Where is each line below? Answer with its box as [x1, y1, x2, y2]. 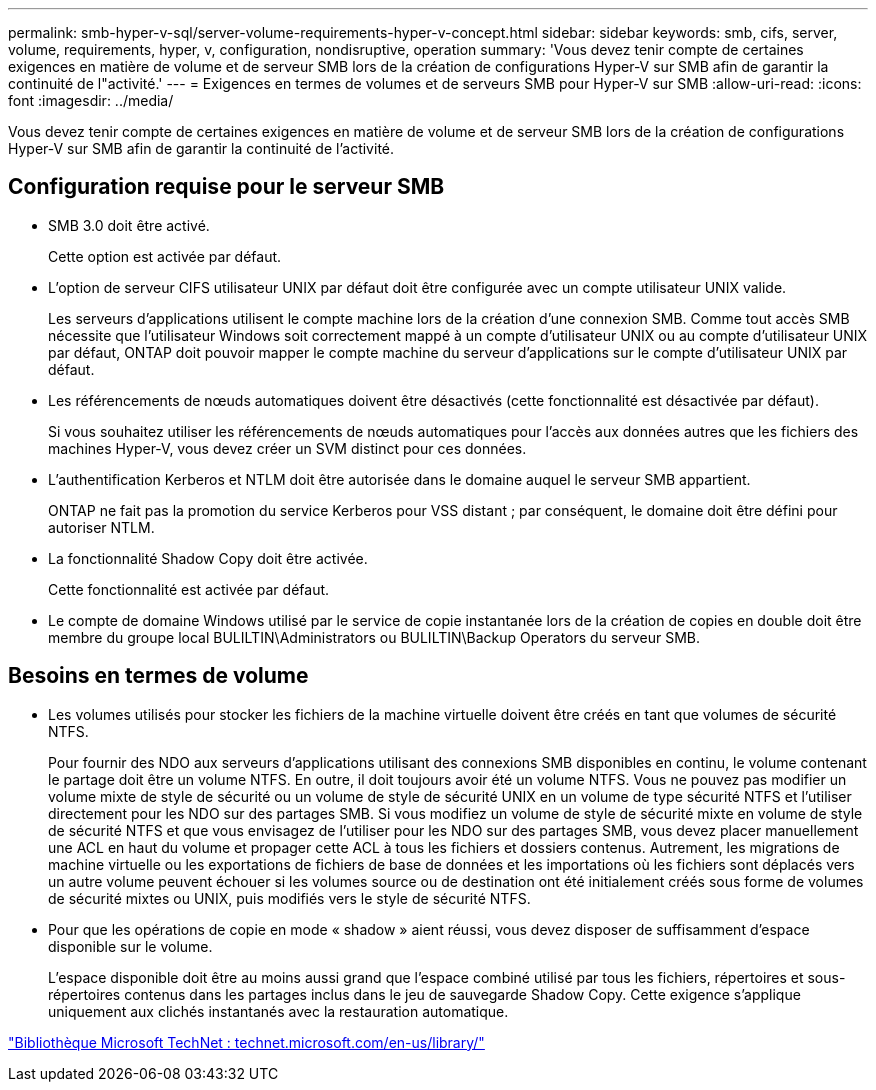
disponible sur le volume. [48, 937, 213, 955]
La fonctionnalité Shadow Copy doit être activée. [48, 549, 368, 567]
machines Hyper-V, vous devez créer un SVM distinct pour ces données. [48, 439, 527, 457]
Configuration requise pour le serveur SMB [8, 174, 445, 200]
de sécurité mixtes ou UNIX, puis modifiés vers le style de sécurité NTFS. [48, 889, 531, 907]
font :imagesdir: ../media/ [8, 92, 174, 109]
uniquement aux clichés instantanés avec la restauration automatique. [48, 1002, 509, 1020]
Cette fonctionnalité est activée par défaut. [48, 580, 330, 598]
